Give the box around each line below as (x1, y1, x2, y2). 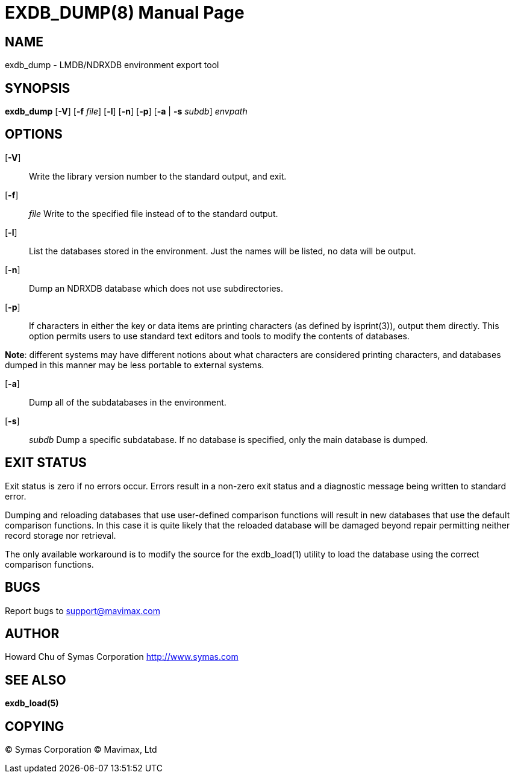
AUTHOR (5, 626, 60, 641)
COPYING (5, 718, 64, 734)
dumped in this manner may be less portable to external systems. (5, 359, 264, 370)
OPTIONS (5, 127, 63, 142)
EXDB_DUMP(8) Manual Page (5, 2, 245, 23)
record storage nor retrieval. (5, 530, 116, 541)
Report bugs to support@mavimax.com (5, 605, 160, 616)
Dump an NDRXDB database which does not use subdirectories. (29, 283, 284, 293)
